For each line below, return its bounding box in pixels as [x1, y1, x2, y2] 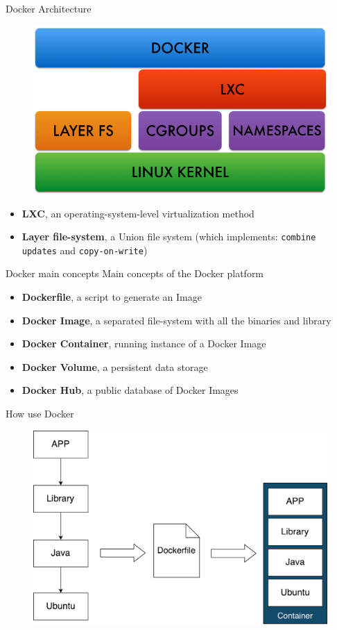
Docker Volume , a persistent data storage [21, 359, 208, 374]
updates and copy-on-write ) [21, 242, 148, 257]
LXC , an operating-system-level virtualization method [21, 206, 254, 220]
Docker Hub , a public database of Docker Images [21, 383, 239, 397]
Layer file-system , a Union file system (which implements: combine [21, 229, 316, 244]
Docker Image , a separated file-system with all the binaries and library [21, 313, 331, 327]
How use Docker [6, 406, 74, 421]
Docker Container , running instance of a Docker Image [21, 336, 266, 351]
